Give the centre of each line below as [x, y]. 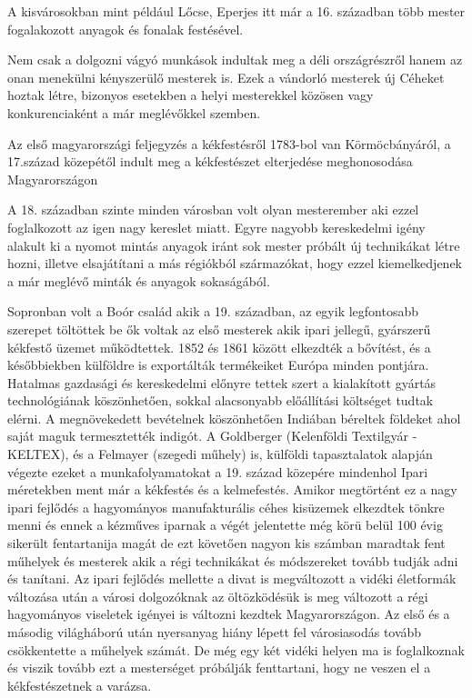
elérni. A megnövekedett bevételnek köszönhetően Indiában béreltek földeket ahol [234, 418]
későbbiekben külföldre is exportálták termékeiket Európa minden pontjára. [218, 365]
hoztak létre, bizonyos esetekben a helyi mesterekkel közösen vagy [191, 95]
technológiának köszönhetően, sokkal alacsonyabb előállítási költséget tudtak [221, 400]
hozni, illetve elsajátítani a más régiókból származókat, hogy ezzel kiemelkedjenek [235, 263]
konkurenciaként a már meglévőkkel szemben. [134, 112]
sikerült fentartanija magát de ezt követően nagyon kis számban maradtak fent [226, 543]
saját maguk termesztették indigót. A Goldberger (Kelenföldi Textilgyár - [212, 436]
